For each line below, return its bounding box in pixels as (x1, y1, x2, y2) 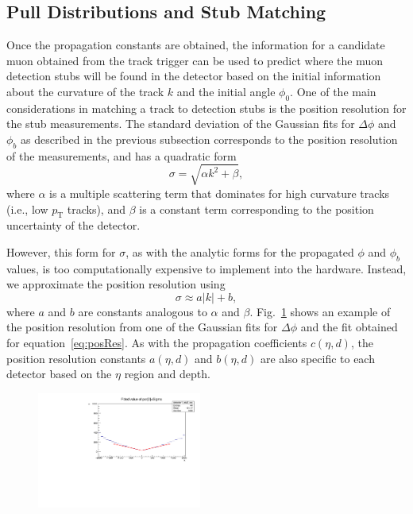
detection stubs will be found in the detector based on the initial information (6, 68, 381, 84)
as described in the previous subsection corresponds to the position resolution (21, 130, 398, 147)
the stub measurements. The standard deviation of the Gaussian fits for (6, 115, 355, 132)
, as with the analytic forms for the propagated (125, 243, 354, 260)
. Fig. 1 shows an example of (249, 303, 391, 319)
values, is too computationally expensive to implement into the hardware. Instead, (6, 260, 407, 276)
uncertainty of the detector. (6, 217, 141, 234)
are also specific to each (260, 350, 375, 366)
